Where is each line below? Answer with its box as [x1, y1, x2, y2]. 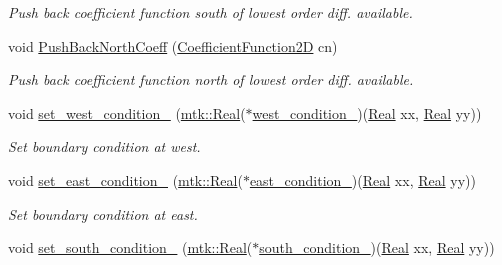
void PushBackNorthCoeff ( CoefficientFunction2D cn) [8, 35, 338, 56]
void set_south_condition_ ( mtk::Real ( [8, 237, 253, 258]
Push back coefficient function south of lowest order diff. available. [8, 2, 413, 22]
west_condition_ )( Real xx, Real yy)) [252, 102, 482, 123]
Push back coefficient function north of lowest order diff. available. [8, 69, 414, 90]
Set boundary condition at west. [8, 136, 201, 157]
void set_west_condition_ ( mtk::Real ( [8, 102, 246, 123]
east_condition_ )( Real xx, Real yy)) [249, 169, 476, 190]
